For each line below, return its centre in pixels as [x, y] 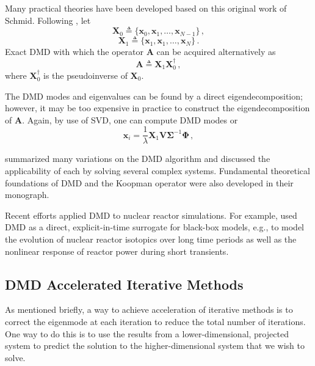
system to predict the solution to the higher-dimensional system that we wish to [155, 346]
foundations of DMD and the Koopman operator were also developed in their [149, 182]
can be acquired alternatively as [216, 52]
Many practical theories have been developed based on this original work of [146, 8]
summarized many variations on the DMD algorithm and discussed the [138, 159]
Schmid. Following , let [48, 20]
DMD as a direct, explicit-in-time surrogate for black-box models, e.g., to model [154, 227]
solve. [15, 357]
